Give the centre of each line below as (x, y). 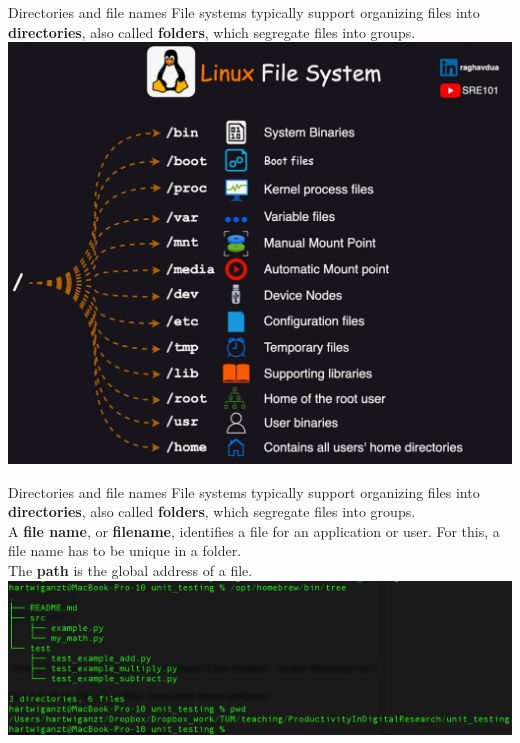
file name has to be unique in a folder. (125, 550)
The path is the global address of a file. (130, 569)
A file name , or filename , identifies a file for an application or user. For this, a (254, 530)
